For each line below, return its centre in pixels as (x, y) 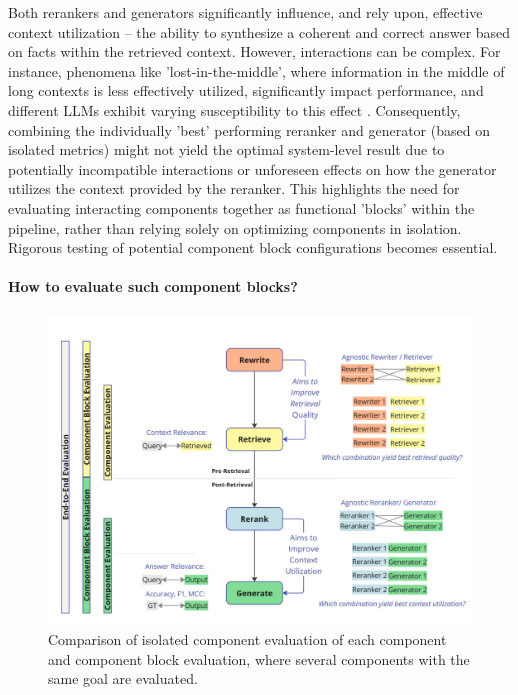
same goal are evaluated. (123, 678)
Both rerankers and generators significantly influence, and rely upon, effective (245, 12)
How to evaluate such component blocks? (153, 286)
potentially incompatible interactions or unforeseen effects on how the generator (252, 168)
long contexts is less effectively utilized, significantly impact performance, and (246, 90)
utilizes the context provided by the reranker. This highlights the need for (234, 188)
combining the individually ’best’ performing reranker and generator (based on (249, 129)
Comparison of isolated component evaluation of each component (247, 639)
